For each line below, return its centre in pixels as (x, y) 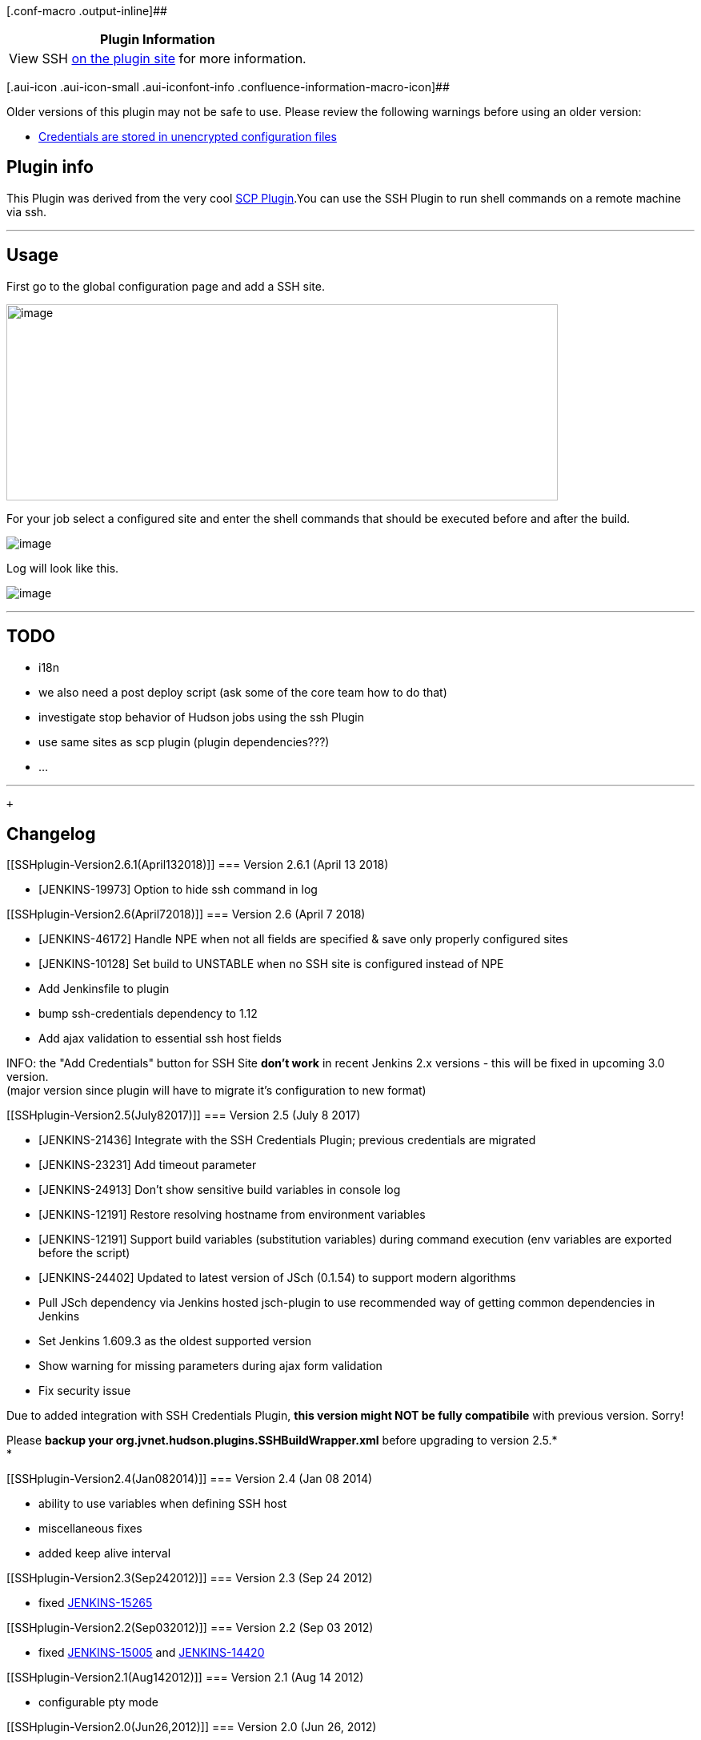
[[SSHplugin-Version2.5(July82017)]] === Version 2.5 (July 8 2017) (184, 1115)
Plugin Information (158, 39)
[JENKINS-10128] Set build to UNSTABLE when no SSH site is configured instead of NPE (271, 964)
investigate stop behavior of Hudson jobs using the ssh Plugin (201, 717)
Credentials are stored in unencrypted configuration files (188, 137)
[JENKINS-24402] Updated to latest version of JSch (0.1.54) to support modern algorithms (277, 1278)
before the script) (84, 1253)
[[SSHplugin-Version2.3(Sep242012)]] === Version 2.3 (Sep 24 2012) (190, 1578)
